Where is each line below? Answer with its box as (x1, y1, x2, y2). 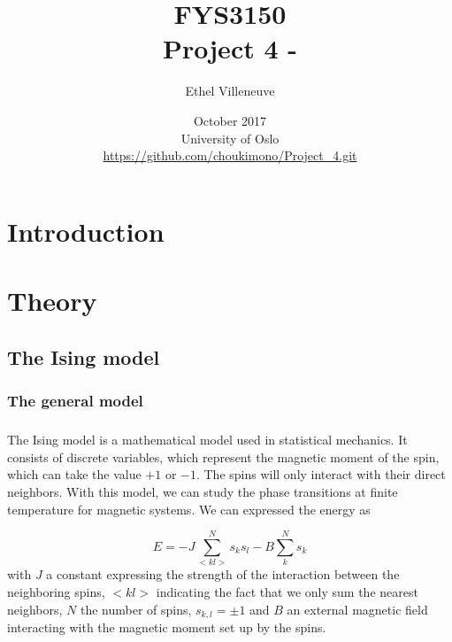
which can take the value (7, 465, 142, 483)
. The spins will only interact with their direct (195, 465, 446, 483)
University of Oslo (180, 128, 280, 147)
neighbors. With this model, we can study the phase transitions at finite (7, 483, 398, 501)
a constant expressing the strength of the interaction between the (46, 565, 400, 584)
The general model (7, 389, 143, 411)
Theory (7, 282, 97, 319)
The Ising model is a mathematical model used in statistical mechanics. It (7, 430, 408, 449)
